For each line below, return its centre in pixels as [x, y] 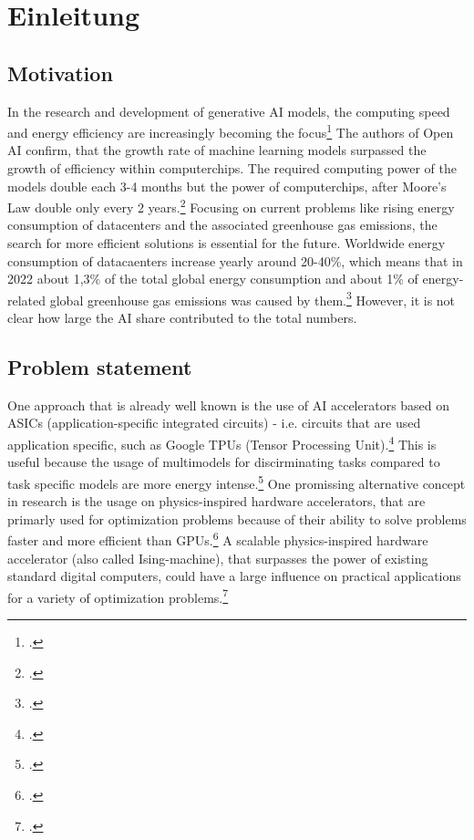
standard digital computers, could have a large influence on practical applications [234, 576]
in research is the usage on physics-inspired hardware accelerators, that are [216, 501]
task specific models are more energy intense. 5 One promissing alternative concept [237, 482]
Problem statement [100, 367]
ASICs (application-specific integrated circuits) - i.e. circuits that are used [214, 423]
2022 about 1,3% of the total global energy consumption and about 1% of [213, 279]
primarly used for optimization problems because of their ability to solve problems [237, 519]
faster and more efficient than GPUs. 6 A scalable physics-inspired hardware [218, 539]
